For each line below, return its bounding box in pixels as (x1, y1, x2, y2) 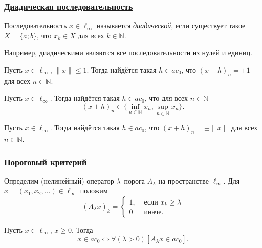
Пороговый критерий (4, 155, 87, 168)
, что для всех (144, 93, 188, 103)
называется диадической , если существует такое (96, 20, 246, 31)
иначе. (144, 209, 164, 216)
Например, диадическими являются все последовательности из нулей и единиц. (4, 47, 252, 58)
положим (80, 185, 108, 196)
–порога (120, 175, 145, 186)
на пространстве (158, 175, 209, 186)
